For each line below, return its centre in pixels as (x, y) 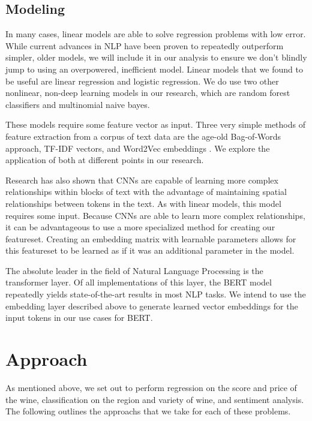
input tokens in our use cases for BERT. (79, 318)
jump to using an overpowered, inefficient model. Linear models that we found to (154, 69)
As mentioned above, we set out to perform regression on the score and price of (151, 387)
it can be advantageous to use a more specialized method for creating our (140, 227)
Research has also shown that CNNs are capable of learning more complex (142, 180)
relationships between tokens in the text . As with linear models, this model (143, 203)
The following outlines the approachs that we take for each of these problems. (148, 411)
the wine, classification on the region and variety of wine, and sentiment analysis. (155, 399)
